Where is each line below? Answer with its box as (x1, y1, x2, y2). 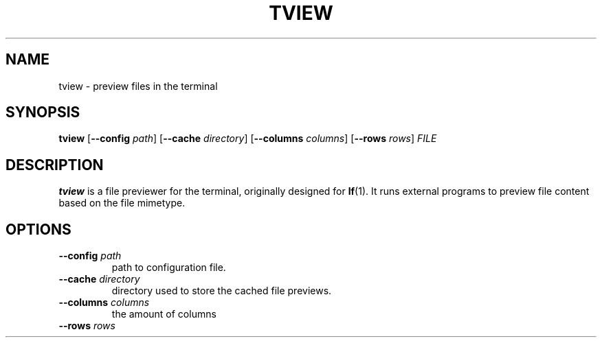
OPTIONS (5, 220, 71, 238)
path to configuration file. (111, 261, 226, 274)
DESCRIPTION (5, 156, 104, 174)
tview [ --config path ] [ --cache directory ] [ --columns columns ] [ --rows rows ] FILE (58, 132, 437, 145)
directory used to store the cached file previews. (111, 285, 332, 297)
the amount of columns (111, 308, 216, 320)
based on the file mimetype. (58, 197, 186, 209)
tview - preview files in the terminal (58, 80, 218, 92)
